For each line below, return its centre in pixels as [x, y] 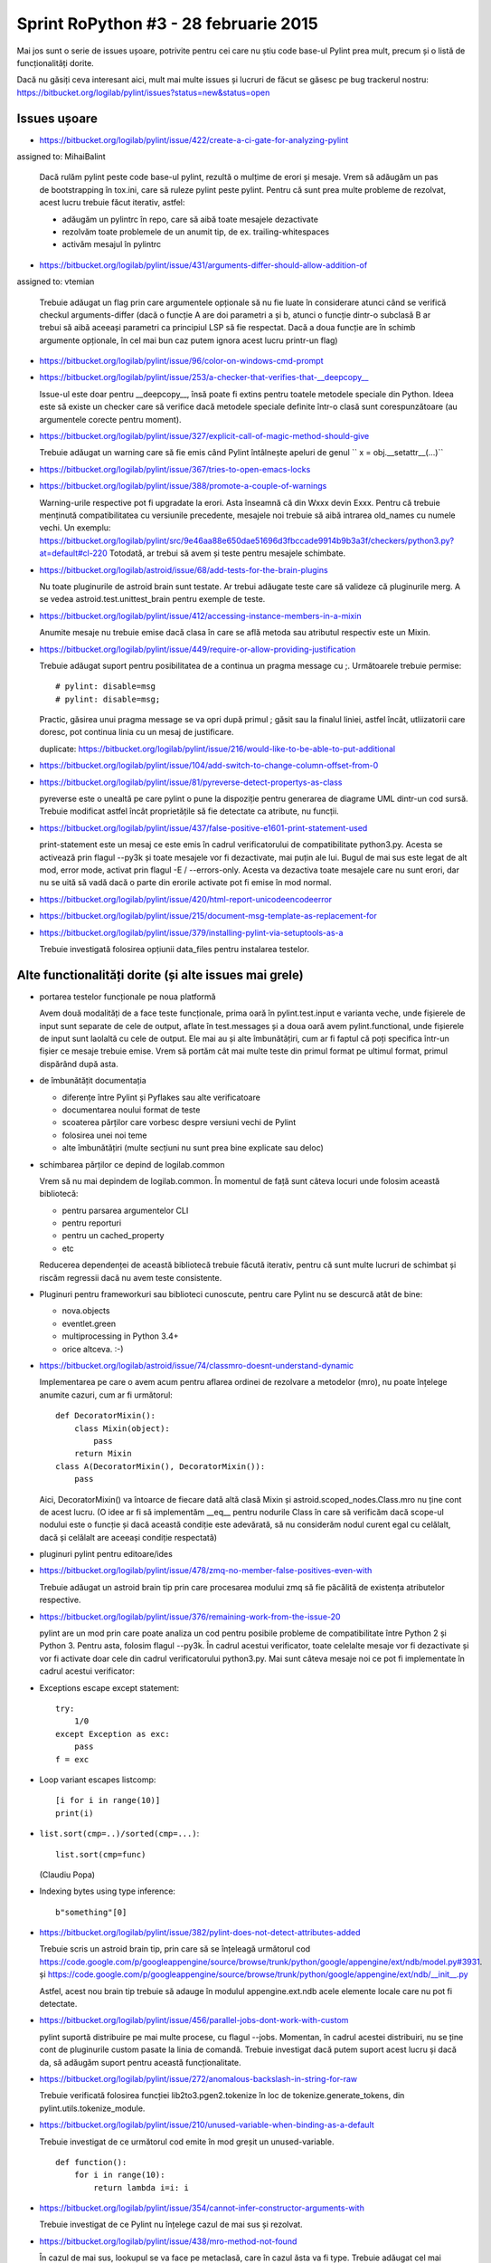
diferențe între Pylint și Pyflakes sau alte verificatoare [161, 1097]
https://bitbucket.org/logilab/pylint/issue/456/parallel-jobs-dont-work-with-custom [194, 2020]
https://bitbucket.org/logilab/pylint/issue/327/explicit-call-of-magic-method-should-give [204, 436]
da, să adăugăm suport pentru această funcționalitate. [140, 2062]
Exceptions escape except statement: [109, 1687]
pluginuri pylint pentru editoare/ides [106, 1554]
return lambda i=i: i [142, 2187]
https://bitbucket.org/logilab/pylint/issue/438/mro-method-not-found [168, 2241]
